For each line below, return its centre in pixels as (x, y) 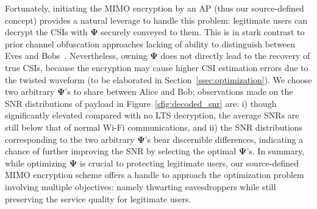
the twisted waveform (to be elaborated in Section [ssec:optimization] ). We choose (158, 79)
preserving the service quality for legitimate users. (98, 198)
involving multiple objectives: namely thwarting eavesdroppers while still (141, 186)
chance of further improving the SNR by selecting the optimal (121, 151)
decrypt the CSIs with (46, 32)
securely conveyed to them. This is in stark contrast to (203, 32)
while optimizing (36, 163)
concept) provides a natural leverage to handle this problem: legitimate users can (156, 20)
